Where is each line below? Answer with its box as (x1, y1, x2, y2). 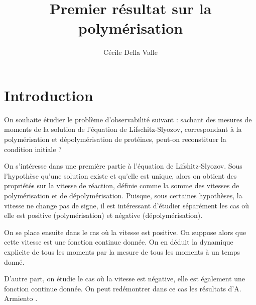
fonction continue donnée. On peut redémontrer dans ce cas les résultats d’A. (4, 283, 241, 293)
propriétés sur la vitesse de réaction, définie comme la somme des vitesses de (4, 180, 239, 191)
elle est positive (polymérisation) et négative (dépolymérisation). (4, 210, 203, 220)
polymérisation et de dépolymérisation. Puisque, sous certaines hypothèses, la (4, 190, 242, 200)
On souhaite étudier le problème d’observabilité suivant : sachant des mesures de (4, 114, 252, 124)
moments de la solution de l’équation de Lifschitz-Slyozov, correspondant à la (4, 124, 242, 134)
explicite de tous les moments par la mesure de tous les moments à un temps (4, 246, 240, 257)
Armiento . (4, 293, 38, 303)
